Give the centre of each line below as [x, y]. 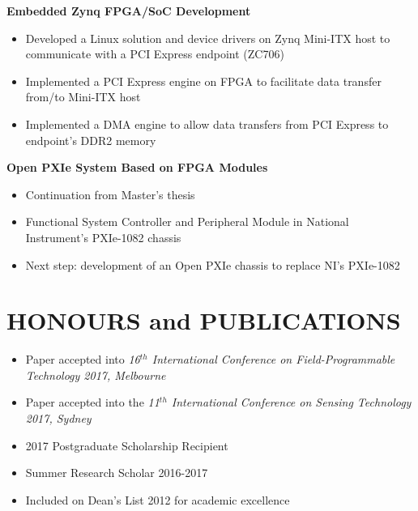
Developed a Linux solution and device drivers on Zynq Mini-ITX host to [208, 38]
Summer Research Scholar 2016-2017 [117, 473]
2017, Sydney [58, 418]
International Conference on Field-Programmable [273, 359]
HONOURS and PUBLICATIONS [204, 320]
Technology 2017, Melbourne [96, 375]
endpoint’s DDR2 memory [91, 140]
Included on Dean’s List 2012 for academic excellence [158, 499]
